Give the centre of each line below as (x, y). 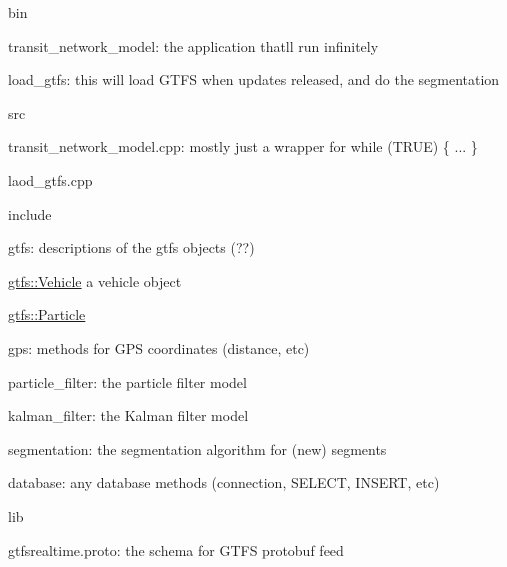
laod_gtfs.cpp (50, 179)
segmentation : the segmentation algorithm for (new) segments (197, 448)
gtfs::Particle (47, 314)
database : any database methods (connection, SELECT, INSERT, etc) (224, 482)
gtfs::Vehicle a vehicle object (95, 280)
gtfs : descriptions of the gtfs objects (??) (131, 247)
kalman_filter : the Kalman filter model (128, 415)
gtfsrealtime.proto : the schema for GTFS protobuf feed (176, 549)
